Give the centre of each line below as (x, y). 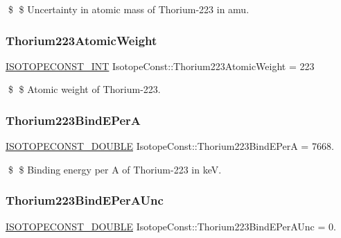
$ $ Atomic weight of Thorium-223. (84, 89)
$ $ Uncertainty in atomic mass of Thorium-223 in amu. (129, 9)
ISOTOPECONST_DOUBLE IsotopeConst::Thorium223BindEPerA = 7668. (170, 146)
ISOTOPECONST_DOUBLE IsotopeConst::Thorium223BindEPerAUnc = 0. (171, 226)
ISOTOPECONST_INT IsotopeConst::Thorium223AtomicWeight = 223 (160, 66)
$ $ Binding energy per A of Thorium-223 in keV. (115, 169)
